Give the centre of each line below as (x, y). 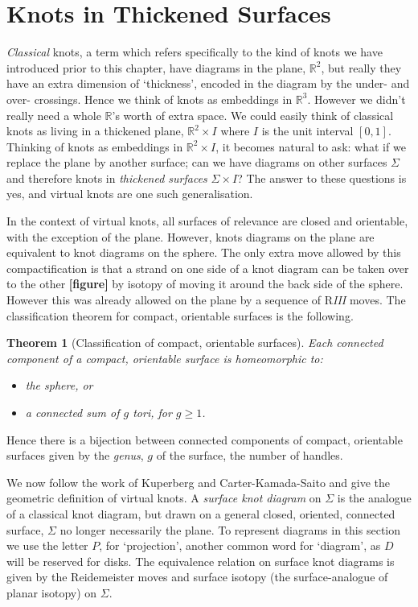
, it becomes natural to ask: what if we (311, 146)
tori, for (152, 412)
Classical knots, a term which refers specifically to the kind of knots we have (195, 52)
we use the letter (47, 545)
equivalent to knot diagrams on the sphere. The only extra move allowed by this (204, 252)
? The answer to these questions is (322, 178)
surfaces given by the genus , (75, 455)
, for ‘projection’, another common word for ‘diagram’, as (240, 545)
